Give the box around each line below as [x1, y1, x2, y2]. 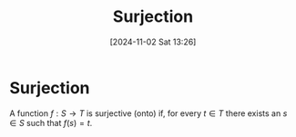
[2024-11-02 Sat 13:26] [109, 36, 197, 47]
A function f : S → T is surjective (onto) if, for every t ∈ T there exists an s [9, 107, 288, 119]
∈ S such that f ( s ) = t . [9, 117, 93, 128]
